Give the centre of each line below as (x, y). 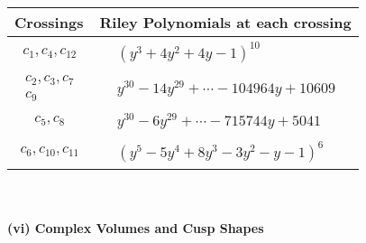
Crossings (49, 22)
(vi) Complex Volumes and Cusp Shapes (136, 228)
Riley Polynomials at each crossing (225, 22)
